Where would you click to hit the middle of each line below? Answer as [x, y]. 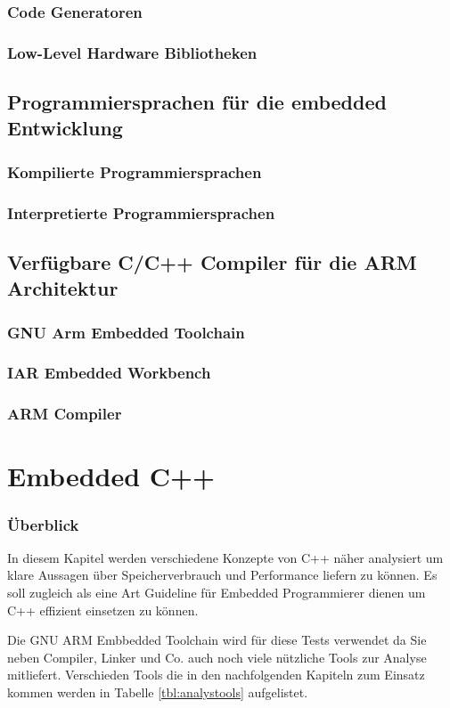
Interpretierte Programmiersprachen [141, 212]
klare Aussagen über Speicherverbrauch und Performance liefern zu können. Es [222, 575]
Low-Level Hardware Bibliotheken [132, 52]
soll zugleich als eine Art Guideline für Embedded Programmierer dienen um [217, 593]
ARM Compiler [65, 414]
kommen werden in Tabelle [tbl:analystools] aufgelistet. [158, 692]
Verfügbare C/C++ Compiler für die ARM [212, 261]
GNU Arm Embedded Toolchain [126, 332]
